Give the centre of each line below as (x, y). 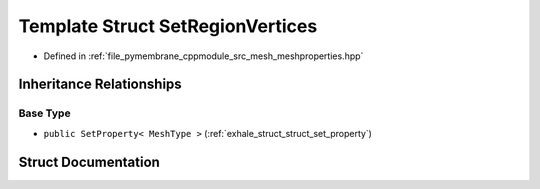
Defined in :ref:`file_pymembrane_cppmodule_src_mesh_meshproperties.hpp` (203, 56)
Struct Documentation (89, 161)
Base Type (44, 113)
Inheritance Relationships (100, 84)
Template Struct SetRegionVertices (168, 26)
